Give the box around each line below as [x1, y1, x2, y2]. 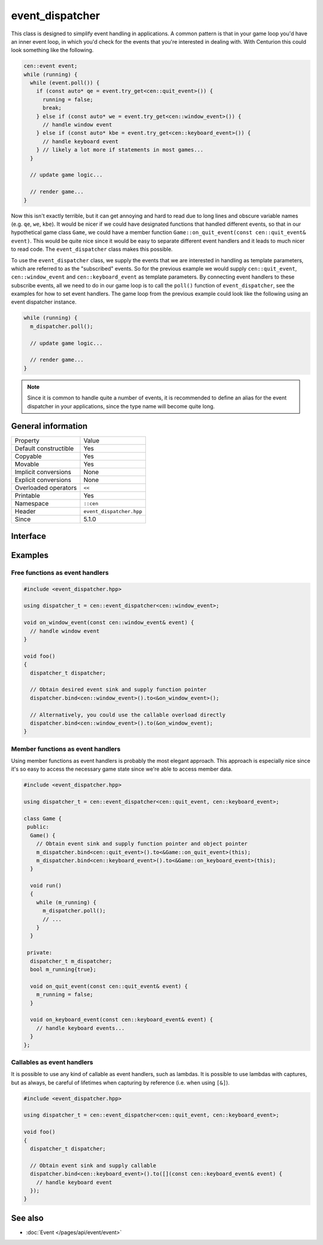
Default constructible [14, 444, 74, 453]
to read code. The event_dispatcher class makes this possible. [11, 246, 173, 253]
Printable [14, 492, 40, 500]
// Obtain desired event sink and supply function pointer [30, 686, 207, 693]
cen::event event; [23, 63, 78, 69]
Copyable [14, 452, 42, 461]
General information [11, 421, 88, 431]
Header [14, 507, 36, 516]
